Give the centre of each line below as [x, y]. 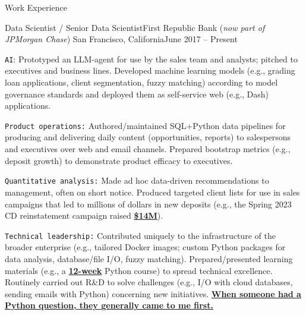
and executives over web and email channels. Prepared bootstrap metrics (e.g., [148, 149]
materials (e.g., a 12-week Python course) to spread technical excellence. [139, 270]
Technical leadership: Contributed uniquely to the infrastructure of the [140, 235]
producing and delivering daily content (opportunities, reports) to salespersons [148, 137]
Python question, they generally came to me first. [109, 305]
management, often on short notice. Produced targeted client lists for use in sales [152, 192]
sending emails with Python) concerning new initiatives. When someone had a [153, 293]
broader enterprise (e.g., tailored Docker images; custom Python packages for [145, 247]
